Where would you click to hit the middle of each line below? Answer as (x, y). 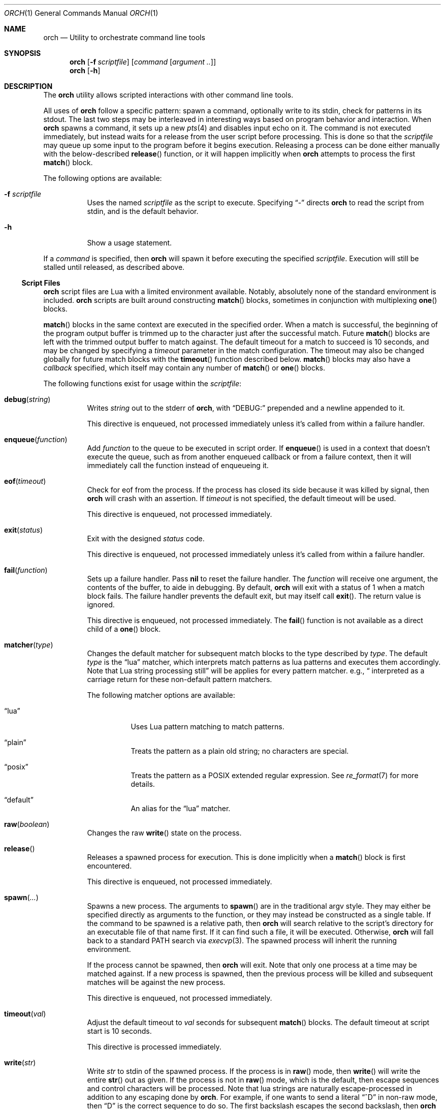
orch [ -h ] (85, 70)
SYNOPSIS (23, 53)
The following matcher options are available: (161, 695)
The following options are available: (103, 178)
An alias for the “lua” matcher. (181, 808)
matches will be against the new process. (156, 982)
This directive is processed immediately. (154, 1047)
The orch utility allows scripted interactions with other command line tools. (168, 95)
